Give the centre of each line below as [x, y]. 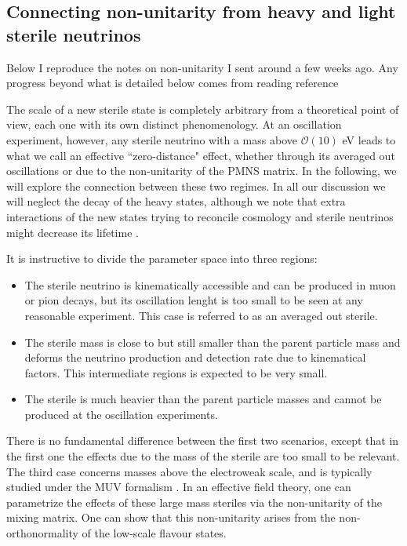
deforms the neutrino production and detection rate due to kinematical [195, 357]
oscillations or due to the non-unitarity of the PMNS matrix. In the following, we [202, 171]
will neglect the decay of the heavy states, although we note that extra [176, 201]
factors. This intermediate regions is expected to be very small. [176, 372]
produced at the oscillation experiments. [121, 414]
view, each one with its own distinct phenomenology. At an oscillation [174, 124]
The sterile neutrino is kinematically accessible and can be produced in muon [210, 284]
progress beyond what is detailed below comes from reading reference [173, 83]
